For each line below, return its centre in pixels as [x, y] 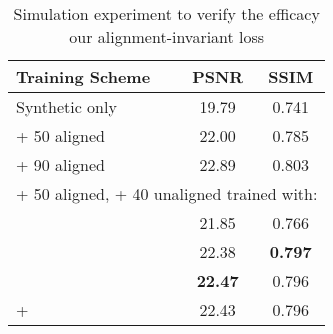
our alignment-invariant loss [167, 36]
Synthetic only [66, 106]
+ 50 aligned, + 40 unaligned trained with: [167, 193]
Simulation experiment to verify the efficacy [166, 13]
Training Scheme [83, 76]
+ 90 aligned [60, 164]
